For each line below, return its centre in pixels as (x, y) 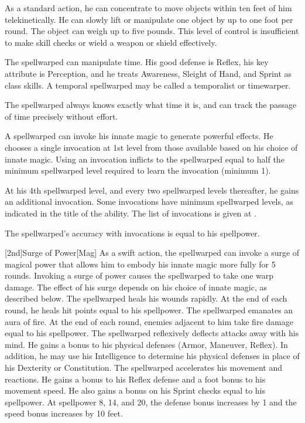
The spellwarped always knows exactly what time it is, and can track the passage (151, 105)
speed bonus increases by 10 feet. (64, 413)
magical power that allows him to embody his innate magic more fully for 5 (140, 264)
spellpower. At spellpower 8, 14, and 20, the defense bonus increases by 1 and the (151, 402)
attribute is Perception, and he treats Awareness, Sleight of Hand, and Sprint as (148, 73)
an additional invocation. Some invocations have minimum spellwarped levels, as (149, 202)
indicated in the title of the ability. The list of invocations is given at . (131, 213)
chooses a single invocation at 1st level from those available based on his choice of (151, 147)
